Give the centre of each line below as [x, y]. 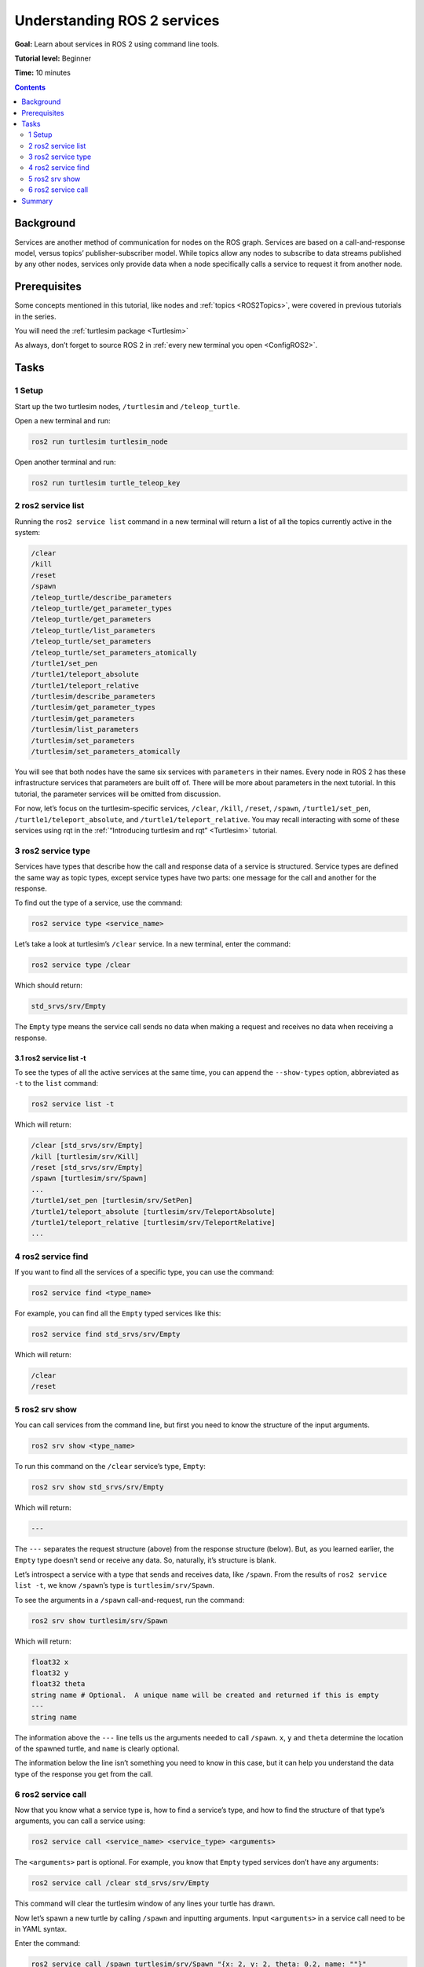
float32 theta [58, 1684]
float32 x [50, 1662]
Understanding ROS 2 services [117, 20]
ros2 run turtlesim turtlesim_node [99, 441]
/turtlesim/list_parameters [85, 729]
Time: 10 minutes [42, 73]
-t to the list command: [56, 1083]
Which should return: [48, 985]
